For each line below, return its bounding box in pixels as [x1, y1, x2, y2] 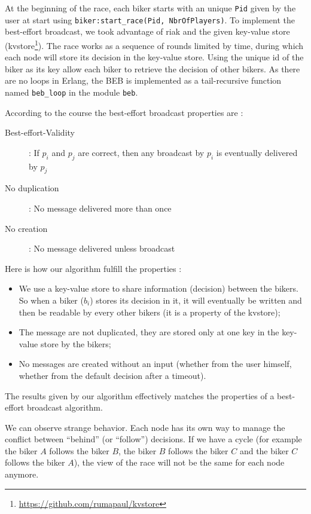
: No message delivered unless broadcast [29, 242, 175, 255]
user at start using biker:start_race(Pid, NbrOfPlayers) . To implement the [5, 13, 295, 26]
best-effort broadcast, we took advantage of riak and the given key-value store [5, 25, 290, 38]
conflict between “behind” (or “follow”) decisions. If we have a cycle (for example [5, 433, 302, 445]
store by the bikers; [40, 337, 111, 350]
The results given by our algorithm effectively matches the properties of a [5, 389, 275, 402]
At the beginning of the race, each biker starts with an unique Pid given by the [5, 2, 296, 14]
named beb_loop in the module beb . [5, 85, 138, 98]
